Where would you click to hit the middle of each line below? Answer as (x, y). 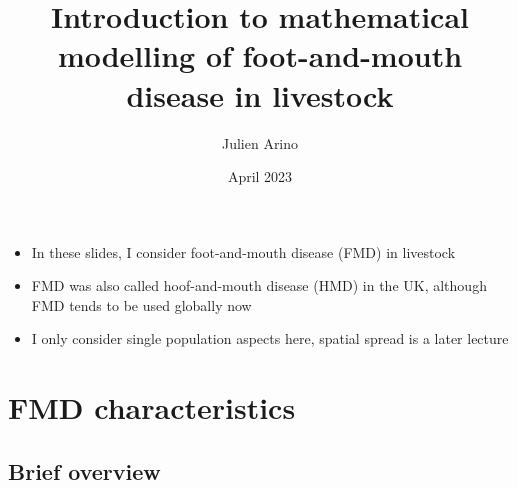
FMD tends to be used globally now (141, 304)
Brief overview (84, 470)
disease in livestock (260, 94)
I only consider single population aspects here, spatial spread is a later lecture (270, 338)
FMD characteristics (152, 407)
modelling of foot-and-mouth (260, 55)
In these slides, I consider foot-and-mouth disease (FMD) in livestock (243, 251)
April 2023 (260, 176)
